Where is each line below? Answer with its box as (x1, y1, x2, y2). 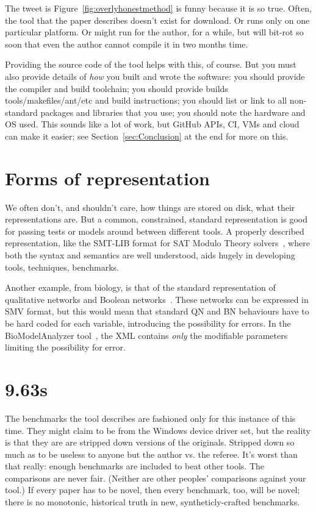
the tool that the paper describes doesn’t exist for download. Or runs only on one (5, 13, 310, 26)
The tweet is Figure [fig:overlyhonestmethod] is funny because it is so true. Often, (5, 2, 312, 14)
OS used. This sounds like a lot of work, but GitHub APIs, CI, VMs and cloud (5, 118, 300, 130)
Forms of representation (5, 165, 210, 190)
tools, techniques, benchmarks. (5, 260, 119, 273)
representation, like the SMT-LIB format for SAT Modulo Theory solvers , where (5, 236, 310, 249)
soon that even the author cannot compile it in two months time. (5, 37, 248, 50)
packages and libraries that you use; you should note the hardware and (40, 105, 306, 118)
